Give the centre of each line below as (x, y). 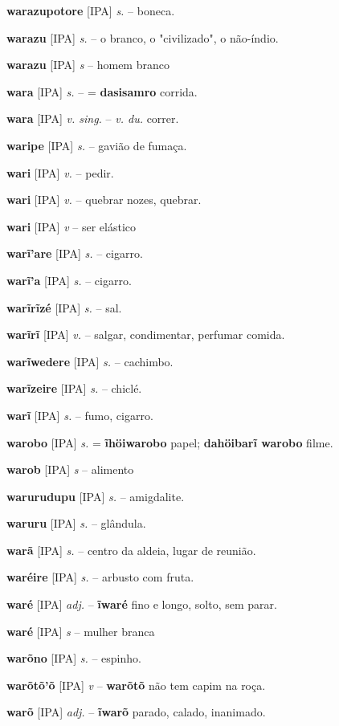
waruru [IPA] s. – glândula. (76, 523)
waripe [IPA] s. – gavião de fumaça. (97, 145)
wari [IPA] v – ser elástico (71, 226)
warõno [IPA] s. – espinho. (74, 658)
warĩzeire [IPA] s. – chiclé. (74, 388)
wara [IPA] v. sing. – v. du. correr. (93, 118)
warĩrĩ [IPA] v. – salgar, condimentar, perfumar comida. (146, 334)
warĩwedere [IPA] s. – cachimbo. (90, 361)
